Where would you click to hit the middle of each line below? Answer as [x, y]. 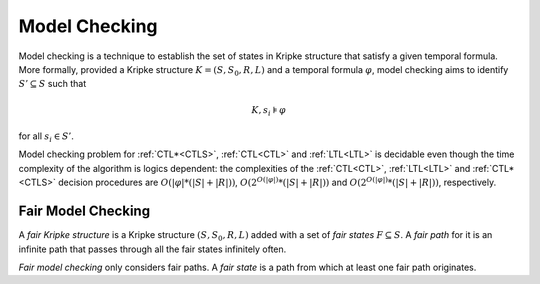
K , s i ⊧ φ [269, 111]
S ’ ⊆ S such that [52, 84]
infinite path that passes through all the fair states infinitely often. [152, 249]
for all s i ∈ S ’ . [46, 137]
